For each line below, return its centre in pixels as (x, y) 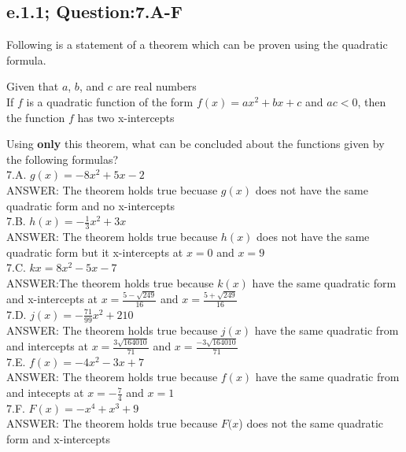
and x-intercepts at (52, 299)
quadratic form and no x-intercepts (91, 205)
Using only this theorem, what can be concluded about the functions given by (196, 144)
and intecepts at (45, 393)
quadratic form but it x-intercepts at (95, 252)
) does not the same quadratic (311, 423)
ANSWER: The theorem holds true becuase (112, 189)
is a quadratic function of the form (110, 101)
